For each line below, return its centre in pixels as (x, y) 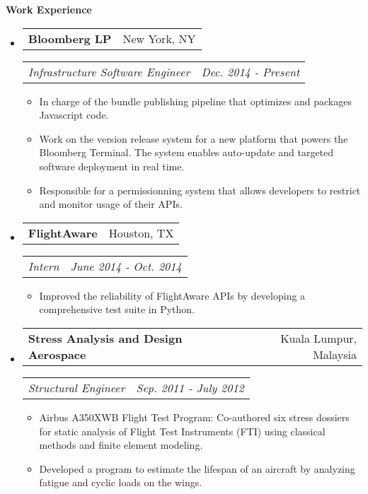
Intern (44, 266)
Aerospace (57, 354)
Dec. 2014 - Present (251, 71)
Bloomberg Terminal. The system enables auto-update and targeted (186, 152)
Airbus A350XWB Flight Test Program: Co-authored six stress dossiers (194, 417)
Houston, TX (141, 233)
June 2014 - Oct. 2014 (126, 266)
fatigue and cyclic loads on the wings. (121, 482)
